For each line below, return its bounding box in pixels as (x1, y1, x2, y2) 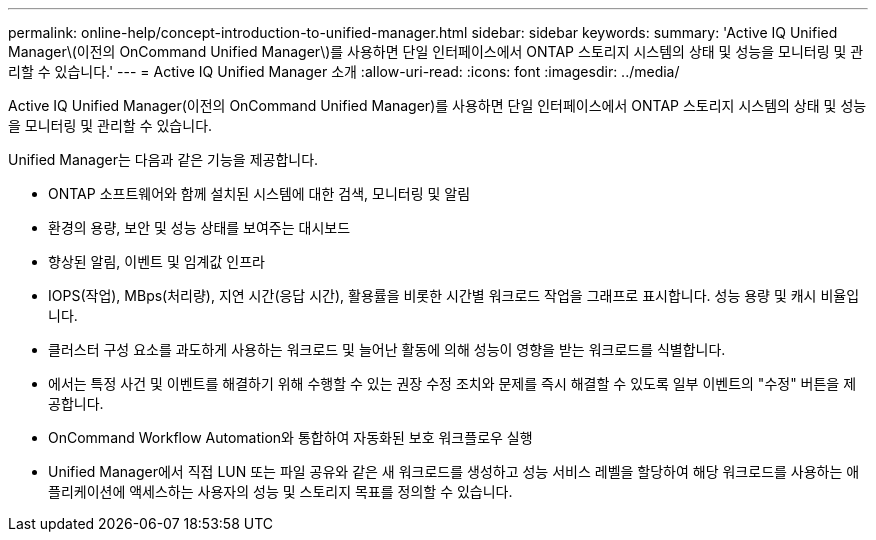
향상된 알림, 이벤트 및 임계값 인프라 (48, 253, 265, 270)
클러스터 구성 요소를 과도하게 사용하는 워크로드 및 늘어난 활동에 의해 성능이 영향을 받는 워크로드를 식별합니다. (48, 341, 726, 358)
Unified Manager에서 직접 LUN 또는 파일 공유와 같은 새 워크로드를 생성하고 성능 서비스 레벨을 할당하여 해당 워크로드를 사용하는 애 (48, 463, 860, 480)
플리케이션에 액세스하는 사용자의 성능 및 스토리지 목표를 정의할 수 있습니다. (48, 483, 513, 500)
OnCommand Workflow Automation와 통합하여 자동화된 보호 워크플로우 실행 (48, 429, 533, 446)
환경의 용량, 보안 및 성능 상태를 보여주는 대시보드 (48, 219, 351, 236)
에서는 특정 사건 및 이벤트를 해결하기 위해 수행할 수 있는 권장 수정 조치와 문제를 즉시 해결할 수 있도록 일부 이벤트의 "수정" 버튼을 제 (48, 375, 857, 392)
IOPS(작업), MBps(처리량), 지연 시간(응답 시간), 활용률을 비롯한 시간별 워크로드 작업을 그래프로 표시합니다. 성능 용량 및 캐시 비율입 (48, 287, 860, 304)
